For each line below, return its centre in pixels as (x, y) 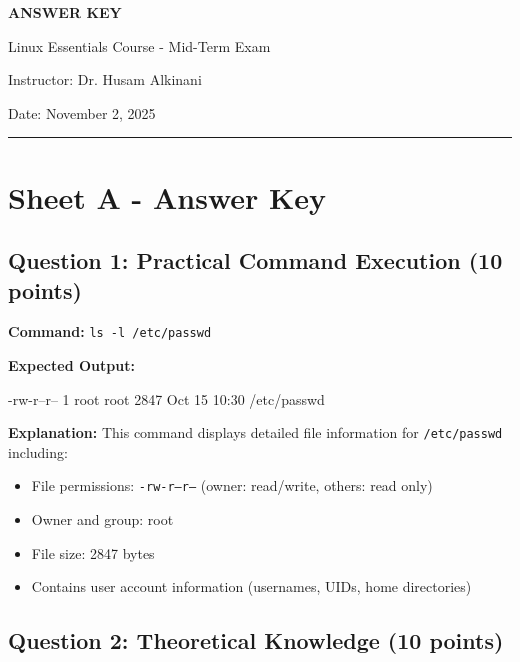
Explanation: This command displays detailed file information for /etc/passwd (255, 432)
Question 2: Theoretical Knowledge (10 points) (256, 640)
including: (38, 451)
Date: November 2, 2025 (82, 112)
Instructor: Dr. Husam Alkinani (105, 79)
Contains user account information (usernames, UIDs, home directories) (251, 586)
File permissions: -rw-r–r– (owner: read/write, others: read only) (232, 485)
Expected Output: (71, 365)
